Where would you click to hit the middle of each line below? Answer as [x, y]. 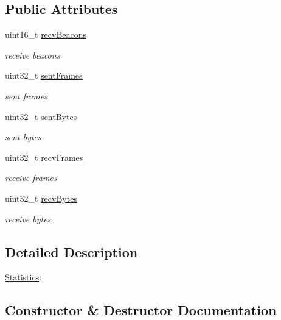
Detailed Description [71, 251]
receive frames [31, 178]
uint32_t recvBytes [41, 198]
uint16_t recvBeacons [46, 34]
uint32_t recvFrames [44, 157]
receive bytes [28, 219]
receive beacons [33, 55]
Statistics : [23, 277]
